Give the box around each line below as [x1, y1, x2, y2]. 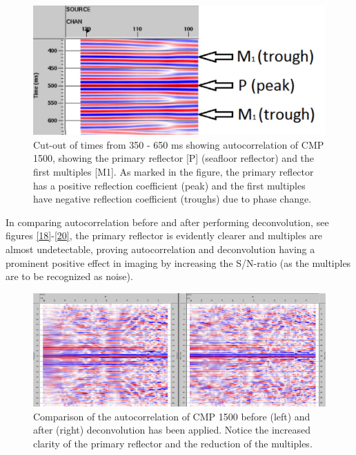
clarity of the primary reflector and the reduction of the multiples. [33, 436, 313, 450]
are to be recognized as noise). [6, 269, 133, 284]
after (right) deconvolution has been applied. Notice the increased [33, 423, 311, 437]
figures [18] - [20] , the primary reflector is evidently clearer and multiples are [6, 228, 323, 243]
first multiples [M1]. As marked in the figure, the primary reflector [33, 164, 314, 178]
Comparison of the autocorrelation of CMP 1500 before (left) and [33, 409, 310, 423]
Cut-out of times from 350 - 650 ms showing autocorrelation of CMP [33, 137, 324, 151]
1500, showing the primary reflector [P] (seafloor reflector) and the [33, 151, 315, 165]
